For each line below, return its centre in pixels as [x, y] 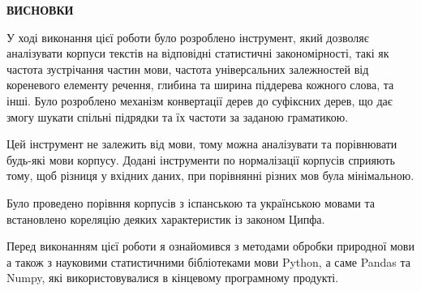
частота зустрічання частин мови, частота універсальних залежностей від [188, 68]
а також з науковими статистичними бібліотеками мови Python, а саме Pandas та [209, 261]
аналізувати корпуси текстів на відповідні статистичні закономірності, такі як [198, 53]
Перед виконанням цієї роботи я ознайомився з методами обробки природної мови [210, 246]
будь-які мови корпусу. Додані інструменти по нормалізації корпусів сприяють [201, 159]
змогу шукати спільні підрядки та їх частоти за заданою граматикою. [178, 116]
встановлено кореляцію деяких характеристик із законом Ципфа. [166, 218]
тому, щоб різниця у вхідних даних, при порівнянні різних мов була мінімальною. [210, 175]
